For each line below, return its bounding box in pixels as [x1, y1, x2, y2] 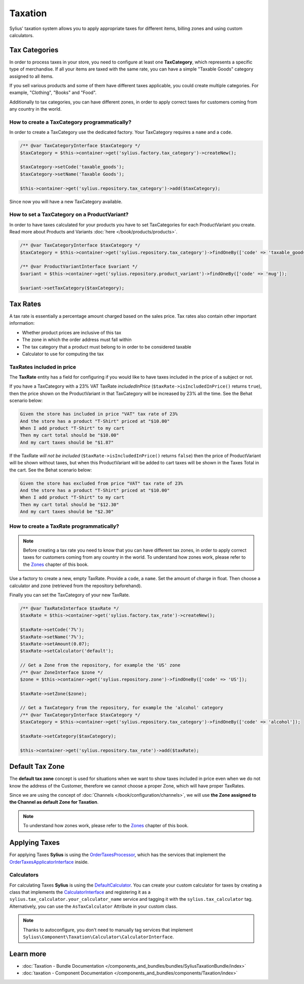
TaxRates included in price [9, 363, 76, 370]
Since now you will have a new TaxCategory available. [9, 198, 123, 205]
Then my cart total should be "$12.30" [20, 501, 119, 507]
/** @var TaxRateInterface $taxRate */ [20, 605, 119, 611]
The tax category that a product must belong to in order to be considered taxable [22, 344, 192, 350]
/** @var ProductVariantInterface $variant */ [20, 264, 138, 269]
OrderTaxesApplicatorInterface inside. [9, 859, 89, 865]
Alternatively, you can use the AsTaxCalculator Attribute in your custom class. [9, 903, 177, 909]
